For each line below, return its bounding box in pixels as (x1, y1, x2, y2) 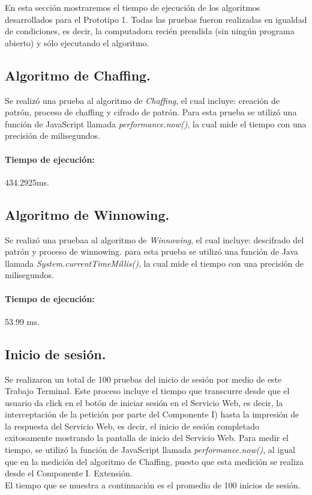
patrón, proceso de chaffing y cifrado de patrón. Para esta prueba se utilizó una (5, 106, 297, 118)
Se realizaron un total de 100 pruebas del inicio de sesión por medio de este (5, 372, 282, 385)
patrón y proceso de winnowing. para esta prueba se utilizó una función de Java (5, 245, 299, 258)
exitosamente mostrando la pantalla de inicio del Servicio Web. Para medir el (5, 431, 289, 444)
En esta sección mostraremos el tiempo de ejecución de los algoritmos (5, 1, 260, 13)
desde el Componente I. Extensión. (5, 467, 133, 479)
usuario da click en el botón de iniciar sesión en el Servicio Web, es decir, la (5, 396, 283, 408)
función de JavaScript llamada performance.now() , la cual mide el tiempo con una (5, 117, 307, 130)
